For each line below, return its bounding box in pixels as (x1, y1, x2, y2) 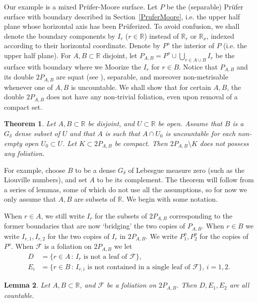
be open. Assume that (158, 118, 223, 129)
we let (114, 241, 132, 251)
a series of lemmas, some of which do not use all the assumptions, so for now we (4, 184, 247, 194)
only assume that (4, 194, 56, 204)
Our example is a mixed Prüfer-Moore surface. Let (4, 1, 158, 11)
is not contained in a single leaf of (87, 263, 191, 271)
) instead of (144, 30, 179, 41)
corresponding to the (169, 210, 233, 221)
